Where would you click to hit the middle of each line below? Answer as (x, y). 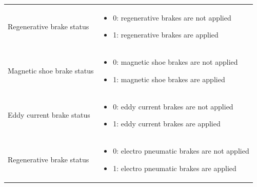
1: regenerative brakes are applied (166, 35)
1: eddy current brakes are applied (167, 124)
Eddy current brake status (49, 115)
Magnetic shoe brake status (51, 70)
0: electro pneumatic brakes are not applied (181, 151)
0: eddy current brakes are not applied (173, 106)
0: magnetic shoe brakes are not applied (175, 62)
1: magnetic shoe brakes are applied (169, 79)
